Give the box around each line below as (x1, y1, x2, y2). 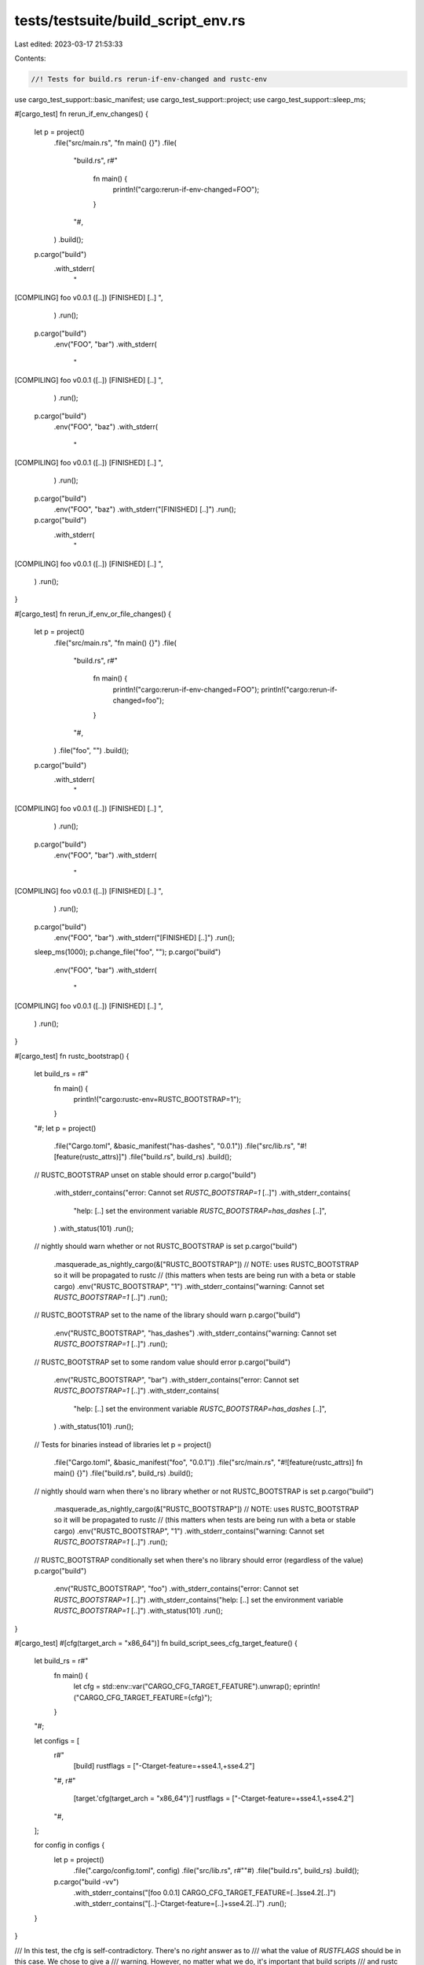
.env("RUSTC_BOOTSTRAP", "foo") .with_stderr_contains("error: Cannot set (53, 1584, 299, 1593)
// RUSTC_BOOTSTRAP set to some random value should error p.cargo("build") (34, 1357, 291, 1367)
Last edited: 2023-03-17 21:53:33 (14, 39, 123, 49)
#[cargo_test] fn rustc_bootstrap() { (14, 1051, 130, 1060)
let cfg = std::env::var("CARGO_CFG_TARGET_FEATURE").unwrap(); (73, 1682, 292, 1691)
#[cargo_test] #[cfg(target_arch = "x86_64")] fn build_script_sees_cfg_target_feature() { (14, 1638, 298, 1647)
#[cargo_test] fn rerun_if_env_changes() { (14, 109, 148, 119)
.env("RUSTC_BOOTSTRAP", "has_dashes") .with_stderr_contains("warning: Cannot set (53, 1328, 337, 1338)
